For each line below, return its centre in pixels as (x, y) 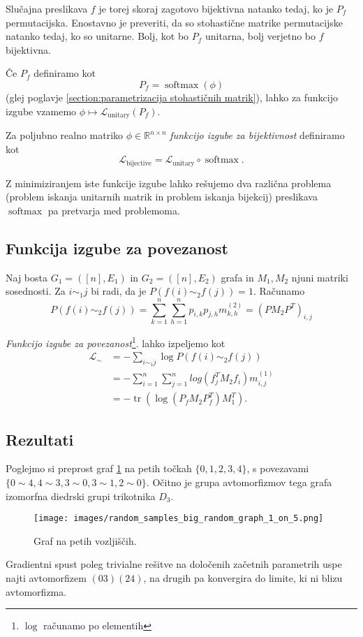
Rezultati (40, 439)
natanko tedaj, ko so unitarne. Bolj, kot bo (97, 36)
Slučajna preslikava (47, 8)
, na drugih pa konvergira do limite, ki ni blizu (243, 577)
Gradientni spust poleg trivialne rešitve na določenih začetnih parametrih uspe (174, 564)
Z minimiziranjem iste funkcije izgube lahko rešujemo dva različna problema (169, 183)
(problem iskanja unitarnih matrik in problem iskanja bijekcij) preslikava (162, 197)
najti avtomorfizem (46, 577)
